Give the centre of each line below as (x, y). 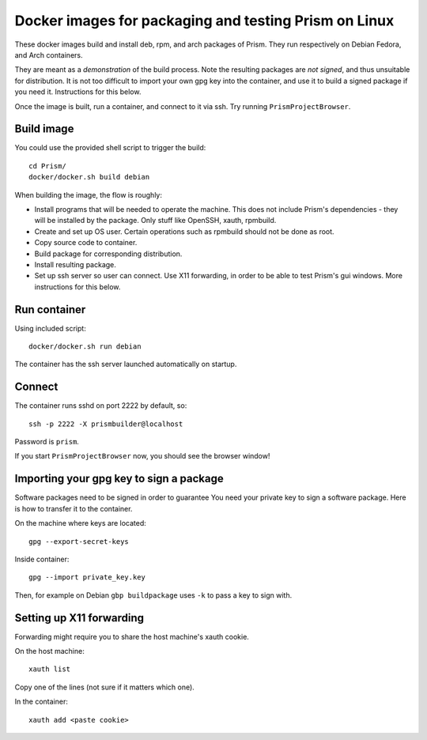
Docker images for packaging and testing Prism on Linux (204, 21)
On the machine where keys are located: (80, 523)
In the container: (42, 702)
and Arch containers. (49, 55)
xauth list (50, 669)
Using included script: (50, 328)
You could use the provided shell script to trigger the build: (110, 148)
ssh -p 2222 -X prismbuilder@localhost (106, 424)
